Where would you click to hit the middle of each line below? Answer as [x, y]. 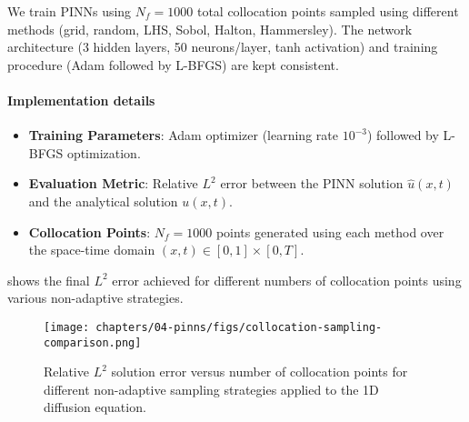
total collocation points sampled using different [328, 11]
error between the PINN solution [312, 183]
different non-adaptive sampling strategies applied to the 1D [211, 389]
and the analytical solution [103, 201]
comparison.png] [93, 342]
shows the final [49, 280]
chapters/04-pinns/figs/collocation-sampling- [239, 327]
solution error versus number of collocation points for [259, 372]
